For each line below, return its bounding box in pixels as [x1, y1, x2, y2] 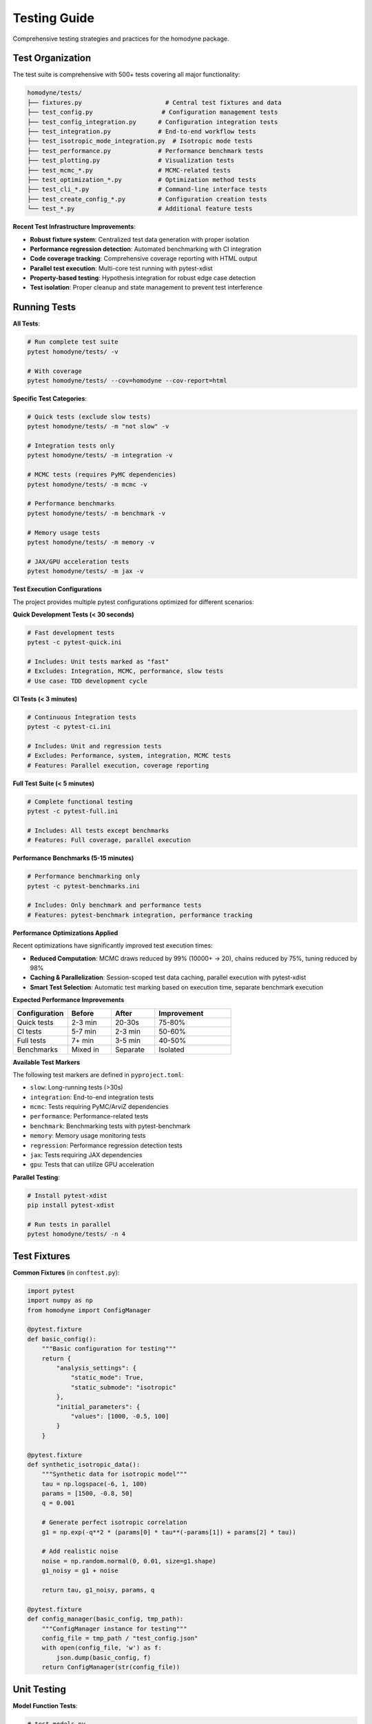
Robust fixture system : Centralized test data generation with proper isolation [30, 235, 249, 243]
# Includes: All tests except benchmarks [27, 826, 169, 834]
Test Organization [12, 52, 92, 64]
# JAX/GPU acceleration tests [27, 557, 130, 565]
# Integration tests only [27, 442, 115, 450]
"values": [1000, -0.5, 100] [70, 1412, 169, 1420]
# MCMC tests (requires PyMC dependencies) [27, 471, 177, 479]
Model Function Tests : [12, 1701, 79, 1710]
